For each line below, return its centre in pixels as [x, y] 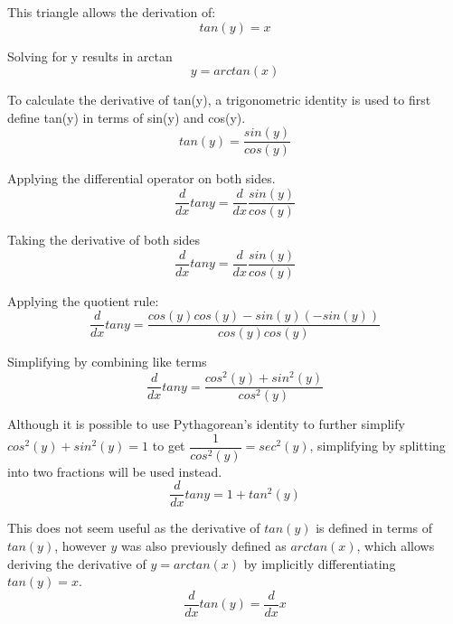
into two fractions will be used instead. [115, 471]
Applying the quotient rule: [83, 300]
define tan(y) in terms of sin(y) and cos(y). [127, 117]
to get [169, 446]
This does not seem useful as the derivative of [134, 528]
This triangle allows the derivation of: [112, 12]
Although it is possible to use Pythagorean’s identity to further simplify [206, 424]
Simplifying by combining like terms [107, 362]
